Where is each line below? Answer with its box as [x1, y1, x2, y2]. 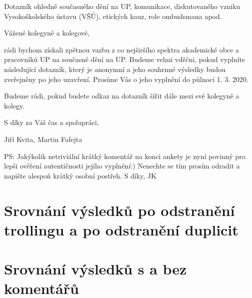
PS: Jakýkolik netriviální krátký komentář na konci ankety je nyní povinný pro [4, 150, 246, 161]
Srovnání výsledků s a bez [4, 258, 187, 279]
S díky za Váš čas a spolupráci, [4, 117, 99, 127]
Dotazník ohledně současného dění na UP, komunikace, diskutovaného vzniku [4, 1, 241, 11]
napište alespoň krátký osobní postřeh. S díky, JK [4, 170, 157, 180]
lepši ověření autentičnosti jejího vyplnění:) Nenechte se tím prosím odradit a [4, 160, 240, 171]
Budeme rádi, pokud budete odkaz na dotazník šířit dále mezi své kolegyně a [4, 90, 240, 101]
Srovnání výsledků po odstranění [4, 199, 235, 220]
